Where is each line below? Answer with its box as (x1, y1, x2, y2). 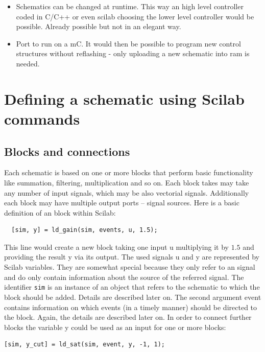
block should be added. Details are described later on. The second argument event (4, 291, 261, 302)
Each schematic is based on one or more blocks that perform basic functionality (4, 167, 253, 178)
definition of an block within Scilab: (4, 207, 116, 218)
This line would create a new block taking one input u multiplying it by (4, 241, 229, 252)
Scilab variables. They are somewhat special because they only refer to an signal (4, 262, 255, 272)
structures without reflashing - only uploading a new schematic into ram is (16, 48, 250, 59)
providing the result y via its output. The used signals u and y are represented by (4, 251, 260, 262)
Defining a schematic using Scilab (4, 88, 245, 109)
